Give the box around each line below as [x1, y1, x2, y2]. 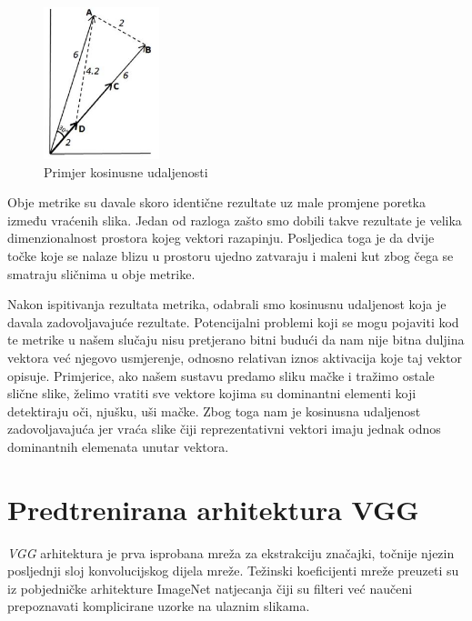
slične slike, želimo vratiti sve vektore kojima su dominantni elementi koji [7, 384, 417, 403]
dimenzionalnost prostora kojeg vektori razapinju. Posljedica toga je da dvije [7, 228, 435, 247]
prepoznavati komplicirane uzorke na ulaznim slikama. [7, 596, 310, 616]
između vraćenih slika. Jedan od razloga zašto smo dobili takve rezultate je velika [7, 210, 462, 229]
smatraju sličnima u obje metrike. [7, 264, 196, 283]
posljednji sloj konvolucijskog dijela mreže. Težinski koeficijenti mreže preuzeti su [7, 561, 459, 580]
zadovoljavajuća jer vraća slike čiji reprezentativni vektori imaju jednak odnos [7, 419, 441, 438]
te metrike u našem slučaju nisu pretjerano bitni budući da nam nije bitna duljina [7, 330, 465, 349]
